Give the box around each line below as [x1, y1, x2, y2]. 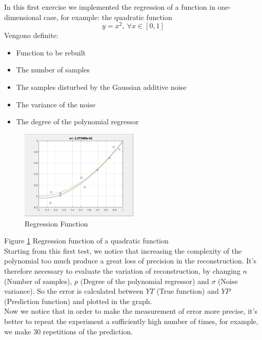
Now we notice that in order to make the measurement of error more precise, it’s [4, 306, 257, 316]
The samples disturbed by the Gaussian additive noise [16, 82, 187, 92]
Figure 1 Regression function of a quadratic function [4, 235, 169, 246]
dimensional [4, 11, 42, 22]
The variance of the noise [16, 99, 95, 109]
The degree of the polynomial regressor [16, 116, 139, 127]
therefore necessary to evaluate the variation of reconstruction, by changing [4, 266, 240, 276]
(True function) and [156, 286, 219, 296]
